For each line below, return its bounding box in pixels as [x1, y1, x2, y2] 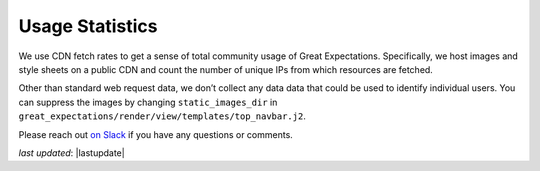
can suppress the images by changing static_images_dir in [18, 96, 278, 108]
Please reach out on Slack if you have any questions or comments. [18, 128, 294, 140]
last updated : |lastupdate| [18, 146, 125, 159]
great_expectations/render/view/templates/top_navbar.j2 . [18, 110, 307, 122]
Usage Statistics [18, 15, 158, 37]
